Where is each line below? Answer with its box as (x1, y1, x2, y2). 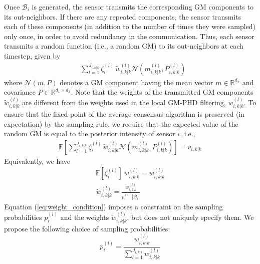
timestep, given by (4, 50, 61, 61)
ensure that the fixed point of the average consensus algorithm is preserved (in (4, 109, 245, 119)
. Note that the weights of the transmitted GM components (71, 87, 253, 97)
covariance (4, 87, 36, 97)
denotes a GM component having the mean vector (60, 77, 213, 87)
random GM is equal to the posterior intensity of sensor (4, 128, 175, 139)
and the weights (60, 211, 109, 222)
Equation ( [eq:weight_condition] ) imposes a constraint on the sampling (4, 201, 223, 212)
